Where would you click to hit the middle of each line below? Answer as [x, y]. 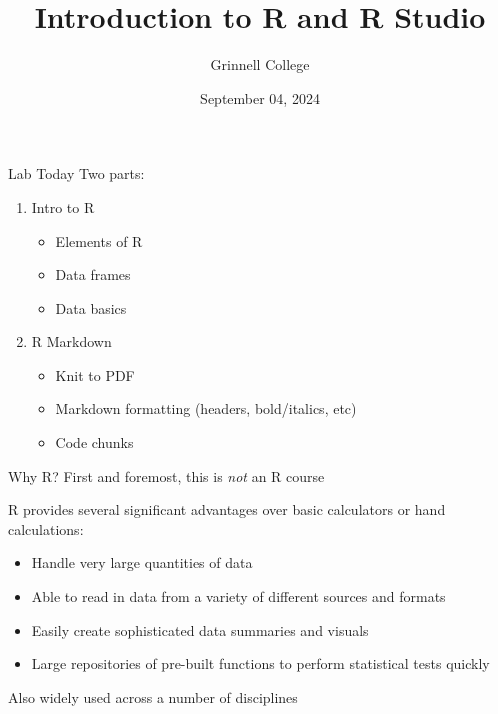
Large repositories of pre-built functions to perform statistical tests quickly [260, 663]
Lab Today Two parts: [76, 173]
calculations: [46, 528]
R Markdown [71, 341]
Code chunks [94, 442]
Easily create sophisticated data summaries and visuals [200, 629]
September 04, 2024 [260, 97]
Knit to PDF [95, 374]
